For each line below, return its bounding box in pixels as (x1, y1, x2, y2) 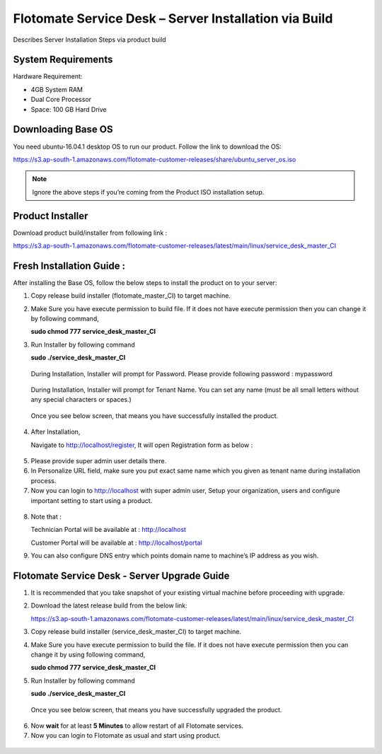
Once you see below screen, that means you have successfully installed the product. (30, 411, 279, 420)
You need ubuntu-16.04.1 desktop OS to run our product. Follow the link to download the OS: (13, 142, 282, 151)
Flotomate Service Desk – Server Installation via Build (13, 11, 333, 26)
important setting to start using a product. (30, 496, 153, 505)
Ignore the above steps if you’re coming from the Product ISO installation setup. (32, 187, 265, 196)
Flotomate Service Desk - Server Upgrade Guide (13, 569, 230, 581)
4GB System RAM (30, 85, 83, 93)
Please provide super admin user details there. (30, 456, 167, 465)
